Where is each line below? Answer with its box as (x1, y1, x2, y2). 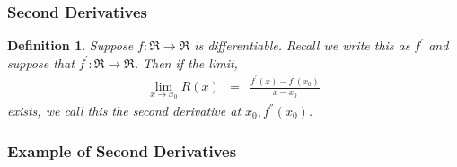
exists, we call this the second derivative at (7, 101, 242, 119)
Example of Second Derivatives (7, 139, 237, 162)
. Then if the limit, (134, 53, 238, 72)
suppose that (7, 53, 75, 72)
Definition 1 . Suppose (7, 36, 134, 55)
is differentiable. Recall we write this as (194, 36, 410, 55)
